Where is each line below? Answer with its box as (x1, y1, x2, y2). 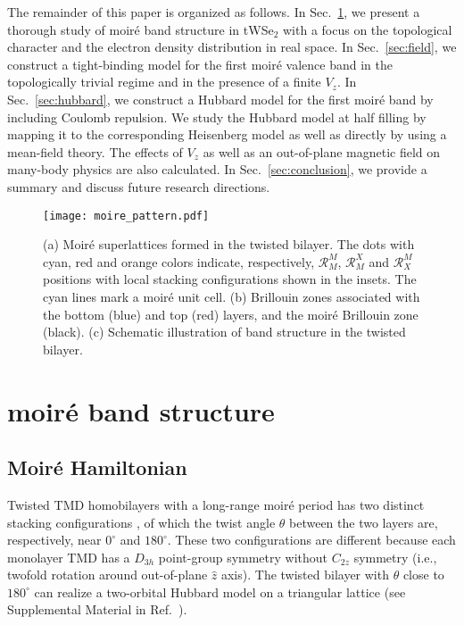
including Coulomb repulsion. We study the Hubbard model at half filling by (7, 107, 427, 126)
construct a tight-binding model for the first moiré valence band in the (7, 54, 393, 73)
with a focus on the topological (282, 20, 452, 38)
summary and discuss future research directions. (7, 177, 270, 196)
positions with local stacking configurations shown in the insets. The (43, 270, 417, 288)
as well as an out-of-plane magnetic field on (203, 142, 441, 161)
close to (402, 565, 444, 584)
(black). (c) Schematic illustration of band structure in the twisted (43, 322, 406, 341)
